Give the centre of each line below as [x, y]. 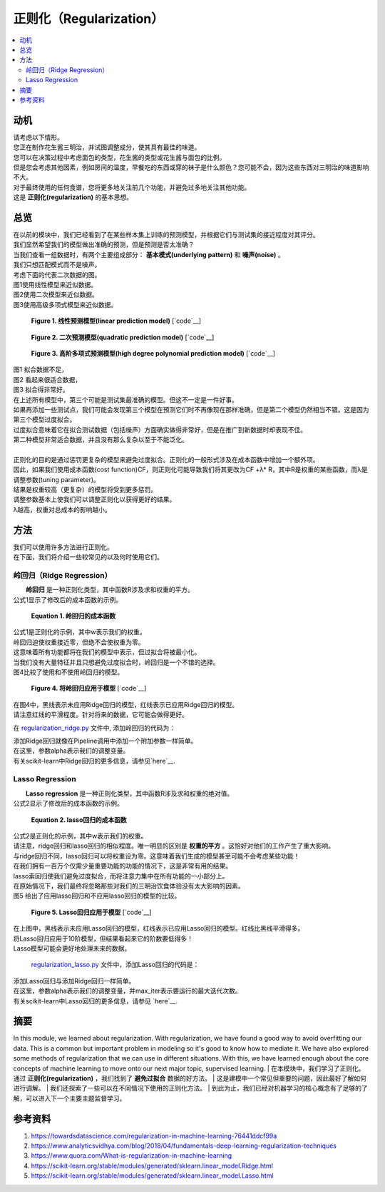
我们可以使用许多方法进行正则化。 [63, 547]
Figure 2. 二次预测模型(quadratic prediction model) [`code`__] [123, 337]
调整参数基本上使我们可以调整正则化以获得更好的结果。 [94, 499]
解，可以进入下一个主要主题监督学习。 [70, 1098]
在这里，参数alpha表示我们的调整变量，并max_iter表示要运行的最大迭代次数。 [127, 991]
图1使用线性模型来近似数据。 [55, 285]
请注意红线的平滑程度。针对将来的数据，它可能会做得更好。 [101, 715]
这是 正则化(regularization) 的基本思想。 [73, 197]
